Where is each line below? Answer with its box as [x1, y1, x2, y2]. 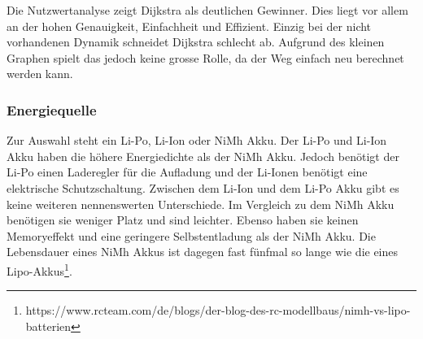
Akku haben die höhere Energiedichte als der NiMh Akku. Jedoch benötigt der [7, 147, 399, 164]
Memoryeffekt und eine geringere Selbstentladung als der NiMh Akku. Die [7, 227, 376, 244]
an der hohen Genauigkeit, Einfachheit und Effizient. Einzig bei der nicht [7, 17, 372, 34]
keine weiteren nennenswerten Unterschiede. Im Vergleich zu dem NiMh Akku [7, 195, 395, 212]
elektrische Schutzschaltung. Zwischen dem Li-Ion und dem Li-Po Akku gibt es [7, 179, 399, 196]
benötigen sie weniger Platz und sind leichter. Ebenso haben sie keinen [7, 211, 359, 228]
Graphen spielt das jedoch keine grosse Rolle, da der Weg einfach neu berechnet [7, 49, 404, 66]
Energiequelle [7, 99, 97, 120]
